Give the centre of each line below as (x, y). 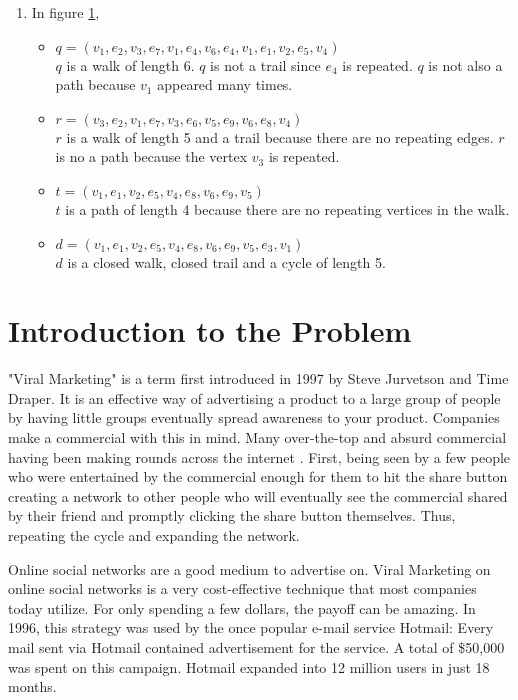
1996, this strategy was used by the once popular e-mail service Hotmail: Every (251, 627)
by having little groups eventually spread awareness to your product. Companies (254, 417)
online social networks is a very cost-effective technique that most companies (242, 588)
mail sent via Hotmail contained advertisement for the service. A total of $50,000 (256, 647)
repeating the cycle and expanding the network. (154, 535)
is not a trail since (265, 64)
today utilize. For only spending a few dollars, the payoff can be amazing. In (242, 607)
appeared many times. (225, 84)
